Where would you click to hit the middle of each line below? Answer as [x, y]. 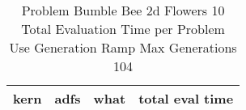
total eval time [186, 98]
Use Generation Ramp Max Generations [123, 47]
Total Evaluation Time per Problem [123, 29]
